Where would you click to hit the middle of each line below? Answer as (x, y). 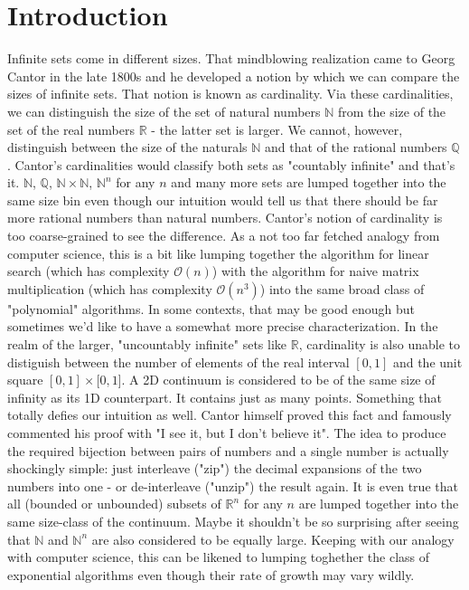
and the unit (427, 362)
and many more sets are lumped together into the (309, 182)
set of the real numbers (71, 129)
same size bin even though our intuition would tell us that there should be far (223, 200)
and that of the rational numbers (356, 147)
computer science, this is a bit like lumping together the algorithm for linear (218, 253)
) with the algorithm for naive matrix (315, 271)
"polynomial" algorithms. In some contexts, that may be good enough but (211, 308)
